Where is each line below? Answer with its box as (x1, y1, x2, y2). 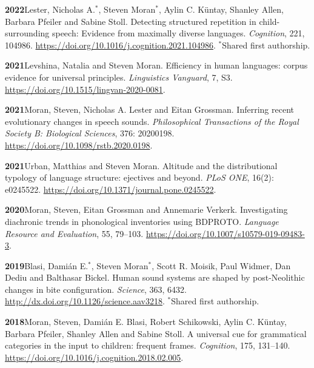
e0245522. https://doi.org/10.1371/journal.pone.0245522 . (5, 182, 216, 195)
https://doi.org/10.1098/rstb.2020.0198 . (5, 138, 153, 151)
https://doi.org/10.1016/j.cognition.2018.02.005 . (5, 350, 184, 363)
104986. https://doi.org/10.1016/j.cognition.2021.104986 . (5, 38, 216, 51)
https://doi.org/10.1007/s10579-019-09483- (145, 227, 305, 239)
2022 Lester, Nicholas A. (5, 3, 95, 15)
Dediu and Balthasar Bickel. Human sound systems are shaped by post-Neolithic (5, 271, 305, 284)
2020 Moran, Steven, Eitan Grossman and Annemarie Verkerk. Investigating (5, 203, 288, 216)
